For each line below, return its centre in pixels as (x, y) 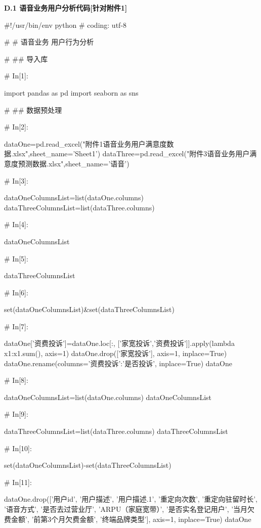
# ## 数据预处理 (33, 109)
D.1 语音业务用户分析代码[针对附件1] (66, 8)
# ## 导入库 (26, 58)
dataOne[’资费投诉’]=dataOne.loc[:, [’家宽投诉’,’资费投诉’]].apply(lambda (119, 343)
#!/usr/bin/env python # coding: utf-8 (66, 25)
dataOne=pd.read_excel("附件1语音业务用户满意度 (85, 143)
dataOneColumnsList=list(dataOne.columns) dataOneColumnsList (108, 397)
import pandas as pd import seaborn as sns (71, 92)
